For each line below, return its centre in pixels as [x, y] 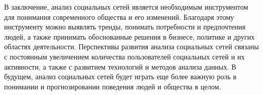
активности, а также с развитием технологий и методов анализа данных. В [120, 66]
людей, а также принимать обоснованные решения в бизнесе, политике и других [129, 36]
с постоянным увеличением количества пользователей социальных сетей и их [125, 56]
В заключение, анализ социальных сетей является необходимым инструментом [126, 7]
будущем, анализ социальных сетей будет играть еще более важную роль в [120, 76]
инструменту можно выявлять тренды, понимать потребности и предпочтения [125, 27]
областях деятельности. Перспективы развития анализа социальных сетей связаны [131, 46]
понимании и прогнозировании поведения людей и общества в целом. [113, 86]
